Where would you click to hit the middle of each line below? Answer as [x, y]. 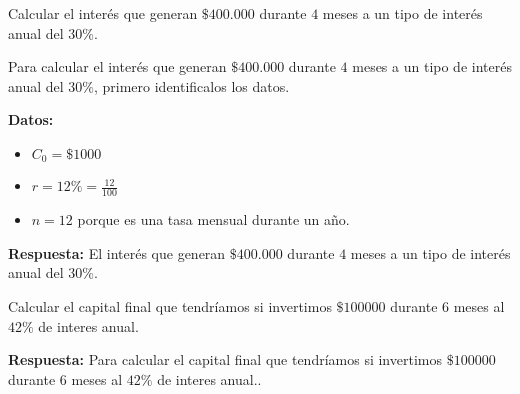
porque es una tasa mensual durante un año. [213, 219]
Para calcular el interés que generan [117, 66]
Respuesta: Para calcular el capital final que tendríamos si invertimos [225, 359]
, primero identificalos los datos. [191, 85]
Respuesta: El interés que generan [117, 252]
